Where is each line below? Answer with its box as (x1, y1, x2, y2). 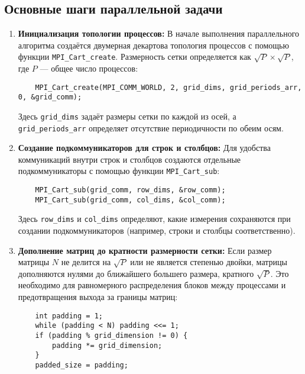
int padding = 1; (35, 311, 103, 320)
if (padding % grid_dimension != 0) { (35, 331, 188, 340)
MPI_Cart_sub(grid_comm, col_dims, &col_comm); (35, 195, 226, 204)
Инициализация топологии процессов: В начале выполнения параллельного (18, 27, 300, 40)
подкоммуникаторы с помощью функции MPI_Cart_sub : (18, 165, 220, 177)
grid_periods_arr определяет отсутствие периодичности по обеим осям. (18, 121, 284, 134)
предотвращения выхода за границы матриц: (18, 291, 178, 303)
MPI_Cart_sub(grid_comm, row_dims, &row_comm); (35, 186, 226, 195)
